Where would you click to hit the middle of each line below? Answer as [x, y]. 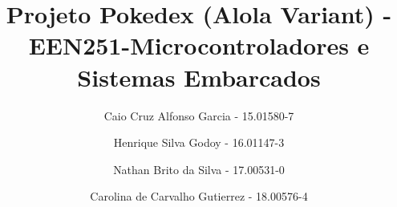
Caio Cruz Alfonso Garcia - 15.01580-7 [199, 115]
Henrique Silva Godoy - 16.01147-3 [199, 142]
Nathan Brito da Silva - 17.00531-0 [199, 169]
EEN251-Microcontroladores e [199, 45]
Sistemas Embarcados [199, 77]
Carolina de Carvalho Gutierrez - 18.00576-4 [199, 196]
